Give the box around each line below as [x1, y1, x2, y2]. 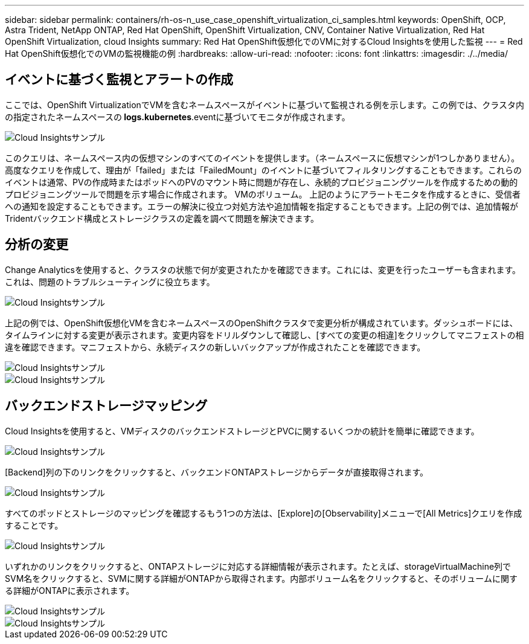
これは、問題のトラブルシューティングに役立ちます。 [5, 276, 215, 287]
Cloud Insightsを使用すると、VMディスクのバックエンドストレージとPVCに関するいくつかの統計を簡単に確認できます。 [5, 425, 479, 436]
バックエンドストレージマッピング [5, 398, 208, 414]
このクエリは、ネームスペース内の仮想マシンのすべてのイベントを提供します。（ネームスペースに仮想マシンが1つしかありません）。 [5, 152, 520, 163]
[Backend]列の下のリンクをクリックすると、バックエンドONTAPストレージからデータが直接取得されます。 [5, 466, 429, 477]
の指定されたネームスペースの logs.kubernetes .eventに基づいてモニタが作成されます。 [5, 111, 350, 122]
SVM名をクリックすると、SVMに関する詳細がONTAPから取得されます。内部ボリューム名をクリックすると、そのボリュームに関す [5, 573, 518, 584]
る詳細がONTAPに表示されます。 [5, 585, 135, 596]
